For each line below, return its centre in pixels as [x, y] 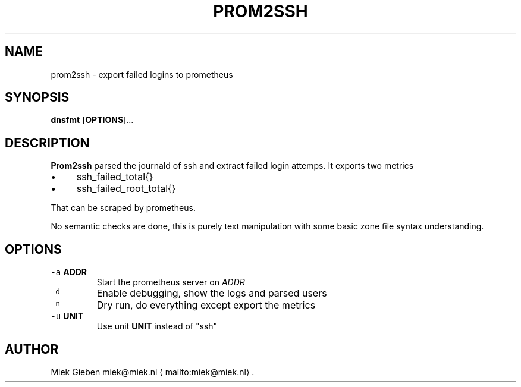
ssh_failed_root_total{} [126, 189]
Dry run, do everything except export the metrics [206, 305]
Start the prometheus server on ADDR [171, 282]
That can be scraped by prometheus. [123, 208]
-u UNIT [67, 316]
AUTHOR [32, 349]
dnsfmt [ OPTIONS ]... [92, 120]
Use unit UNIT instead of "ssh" [157, 326]
